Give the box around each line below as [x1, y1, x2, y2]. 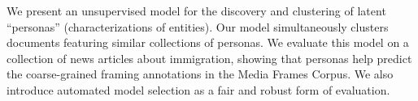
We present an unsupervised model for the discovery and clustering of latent [7, 2, 386, 19]
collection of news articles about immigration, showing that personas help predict [7, 49, 412, 66]
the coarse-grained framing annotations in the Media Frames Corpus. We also [7, 65, 394, 82]
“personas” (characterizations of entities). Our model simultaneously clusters [7, 18, 389, 35]
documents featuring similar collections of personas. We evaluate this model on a [7, 34, 409, 51]
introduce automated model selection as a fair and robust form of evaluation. [7, 81, 390, 98]
